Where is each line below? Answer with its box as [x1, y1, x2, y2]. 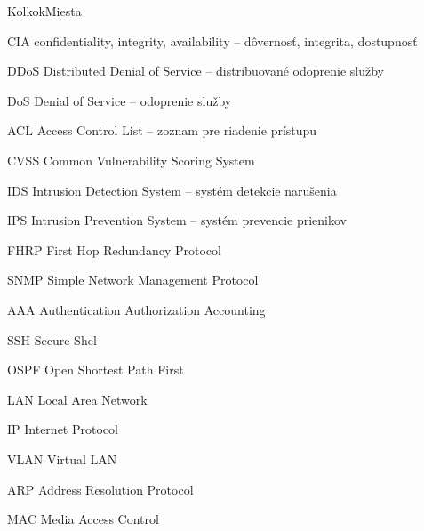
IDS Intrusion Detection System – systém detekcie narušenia [7, 181, 337, 199]
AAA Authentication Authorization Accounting [7, 300, 266, 318]
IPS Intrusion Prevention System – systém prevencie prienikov [7, 211, 347, 229]
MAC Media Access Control [7, 510, 159, 528]
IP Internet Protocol [7, 420, 118, 438]
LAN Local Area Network [7, 390, 148, 408]
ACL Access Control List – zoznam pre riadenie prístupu [7, 121, 317, 140]
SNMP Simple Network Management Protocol [7, 270, 259, 289]
